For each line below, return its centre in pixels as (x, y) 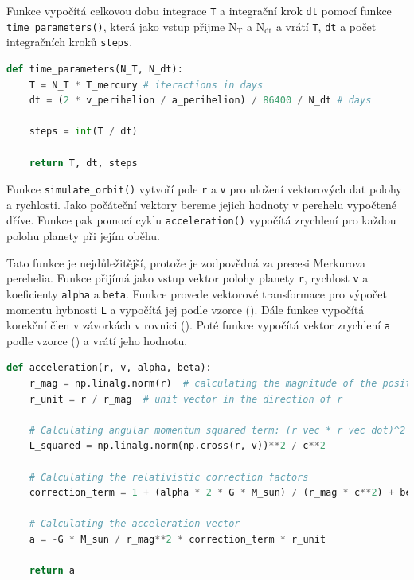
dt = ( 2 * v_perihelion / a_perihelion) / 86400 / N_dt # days (200, 101)
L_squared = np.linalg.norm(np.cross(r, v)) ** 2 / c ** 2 (177, 446)
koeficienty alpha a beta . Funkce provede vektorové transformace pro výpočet (197, 293)
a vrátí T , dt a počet (326, 26)
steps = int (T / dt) (83, 132)
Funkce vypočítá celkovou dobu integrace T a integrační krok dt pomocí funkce (199, 10)
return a (52, 571)
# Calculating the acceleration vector (135, 524)
